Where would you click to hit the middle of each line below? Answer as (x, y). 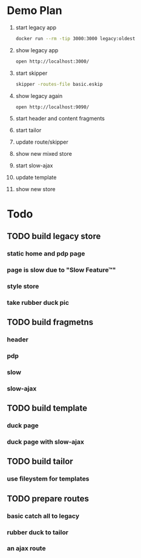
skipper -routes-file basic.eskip (59, 84)
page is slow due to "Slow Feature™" (61, 270)
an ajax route (26, 548)
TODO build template (47, 408)
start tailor (28, 130)
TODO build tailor (40, 462)
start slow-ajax (34, 166)
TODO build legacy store (54, 236)
